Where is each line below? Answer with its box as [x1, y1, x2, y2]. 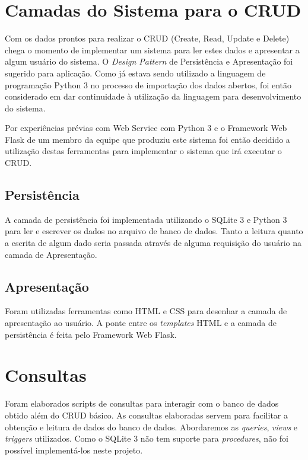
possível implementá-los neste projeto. [5, 443, 143, 456]
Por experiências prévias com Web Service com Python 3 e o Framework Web [5, 122, 287, 134]
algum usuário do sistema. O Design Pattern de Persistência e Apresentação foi [5, 55, 293, 68]
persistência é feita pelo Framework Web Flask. [5, 328, 177, 340]
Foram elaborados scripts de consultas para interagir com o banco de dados [5, 397, 279, 410]
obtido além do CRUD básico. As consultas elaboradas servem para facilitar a [5, 408, 288, 421]
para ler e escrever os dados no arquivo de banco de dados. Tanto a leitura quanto [5, 225, 303, 237]
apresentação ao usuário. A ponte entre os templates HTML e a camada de [5, 317, 277, 329]
